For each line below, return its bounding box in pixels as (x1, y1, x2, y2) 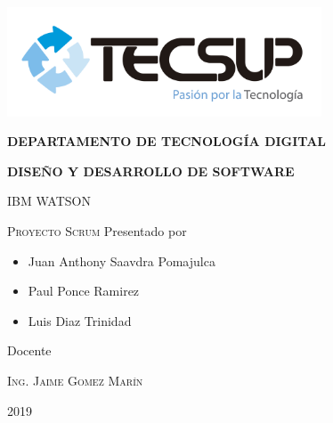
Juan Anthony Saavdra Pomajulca (28, 251, 215, 270)
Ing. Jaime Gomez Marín (7, 370, 143, 389)
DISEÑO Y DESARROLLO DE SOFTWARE (7, 161, 295, 180)
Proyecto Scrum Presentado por (7, 222, 187, 240)
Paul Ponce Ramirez (28, 281, 140, 300)
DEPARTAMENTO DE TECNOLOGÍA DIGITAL (7, 132, 327, 150)
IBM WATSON (7, 191, 91, 210)
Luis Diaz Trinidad (28, 311, 132, 329)
